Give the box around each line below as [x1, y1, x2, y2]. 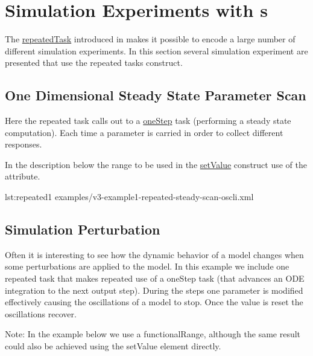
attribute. [5, 170, 40, 183]
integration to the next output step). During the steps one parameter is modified [5, 283, 303, 296]
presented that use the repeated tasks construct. [5, 56, 183, 69]
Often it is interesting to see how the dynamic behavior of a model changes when [5, 248, 304, 261]
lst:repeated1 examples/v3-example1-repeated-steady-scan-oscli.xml [5, 190, 254, 203]
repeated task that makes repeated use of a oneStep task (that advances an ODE [5, 272, 305, 285]
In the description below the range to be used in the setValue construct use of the [5, 158, 307, 170]
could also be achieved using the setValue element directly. [5, 340, 221, 352]
